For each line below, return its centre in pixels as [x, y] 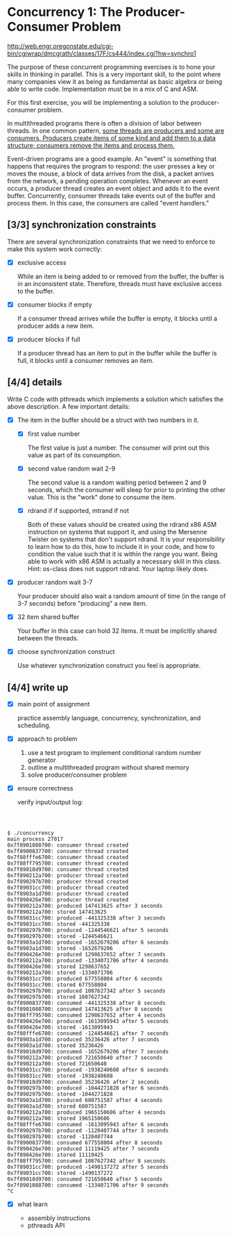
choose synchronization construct [66, 652]
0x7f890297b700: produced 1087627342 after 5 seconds [87, 991]
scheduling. [34, 725]
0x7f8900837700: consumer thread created [68, 852]
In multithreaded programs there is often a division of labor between [105, 123]
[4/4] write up [38, 687]
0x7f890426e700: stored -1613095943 [60, 1028]
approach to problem [47, 739]
